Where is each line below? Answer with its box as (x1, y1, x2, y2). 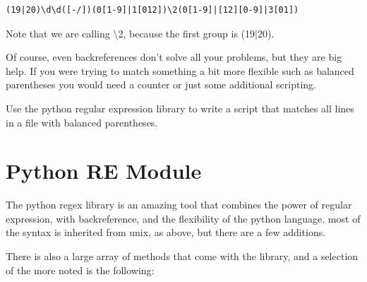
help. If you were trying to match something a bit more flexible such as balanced (6, 63, 354, 78)
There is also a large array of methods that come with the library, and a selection (6, 249, 359, 264)
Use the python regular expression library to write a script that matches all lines (6, 100, 354, 115)
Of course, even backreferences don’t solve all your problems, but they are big (6, 49, 342, 64)
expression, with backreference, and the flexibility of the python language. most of (6, 211, 361, 225)
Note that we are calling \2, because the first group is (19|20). (6, 25, 275, 40)
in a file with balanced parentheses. (6, 114, 158, 129)
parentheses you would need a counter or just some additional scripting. (6, 77, 316, 92)
